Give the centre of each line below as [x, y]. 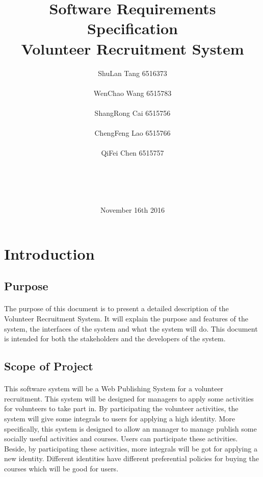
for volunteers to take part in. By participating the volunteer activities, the [121, 408]
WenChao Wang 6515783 [133, 93]
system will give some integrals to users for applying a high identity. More [120, 418]
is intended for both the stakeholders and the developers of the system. [115, 338]
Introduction [49, 253]
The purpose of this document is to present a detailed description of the [116, 308]
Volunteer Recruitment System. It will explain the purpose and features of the [126, 318]
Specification [133, 28]
